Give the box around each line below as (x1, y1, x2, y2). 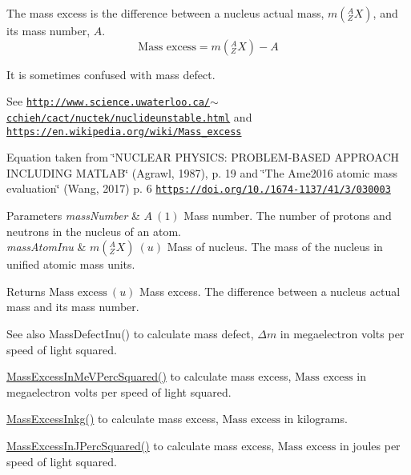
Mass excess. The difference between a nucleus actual (139, 282, 401, 299)
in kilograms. (284, 410, 348, 427)
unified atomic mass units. (6, 256, 135, 273)
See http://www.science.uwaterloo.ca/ (6, 93, 210, 110)
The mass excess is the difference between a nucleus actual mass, (6, 5, 324, 21)
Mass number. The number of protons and (183, 207, 392, 223)
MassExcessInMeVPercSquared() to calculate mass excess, (6, 368, 292, 385)
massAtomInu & (6, 238, 87, 255)
